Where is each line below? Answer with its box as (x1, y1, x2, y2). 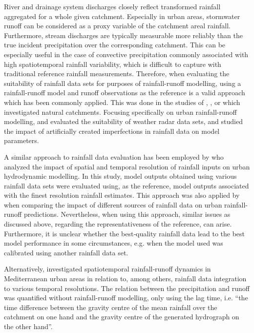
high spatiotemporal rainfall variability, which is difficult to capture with (4, 59, 221, 69)
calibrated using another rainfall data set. (4, 247, 128, 257)
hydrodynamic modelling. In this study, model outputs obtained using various (4, 171, 237, 181)
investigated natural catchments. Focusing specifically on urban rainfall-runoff (4, 106, 237, 117)
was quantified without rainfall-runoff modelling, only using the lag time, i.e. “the (4, 292, 248, 303)
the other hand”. (4, 321, 53, 331)
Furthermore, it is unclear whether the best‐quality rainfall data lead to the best (4, 228, 245, 238)
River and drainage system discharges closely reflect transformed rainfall (4, 1, 221, 11)
